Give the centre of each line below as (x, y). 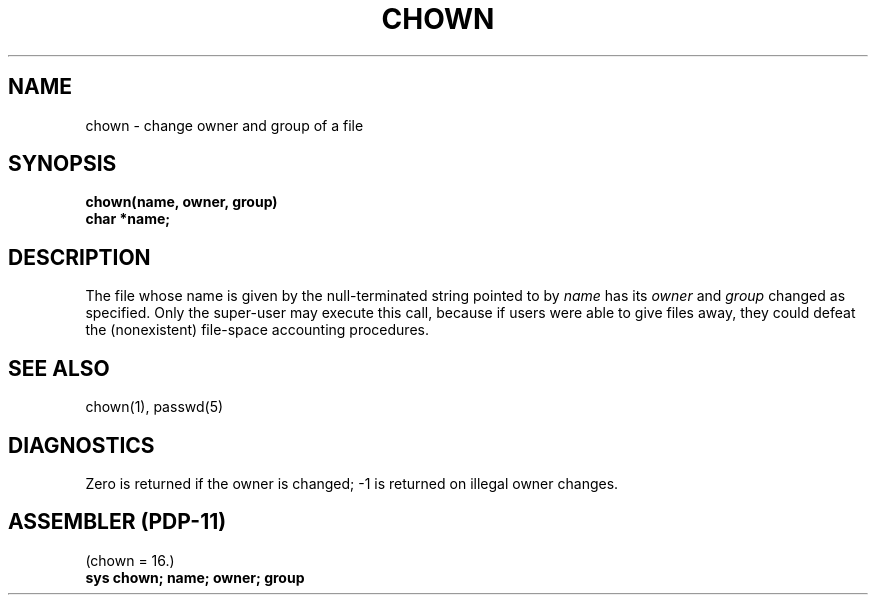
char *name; (128, 219)
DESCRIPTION (79, 257)
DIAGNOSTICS (81, 445)
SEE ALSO (59, 368)
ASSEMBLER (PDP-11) (117, 522)
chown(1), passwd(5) (154, 407)
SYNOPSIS (62, 164)
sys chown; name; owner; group (195, 577)
